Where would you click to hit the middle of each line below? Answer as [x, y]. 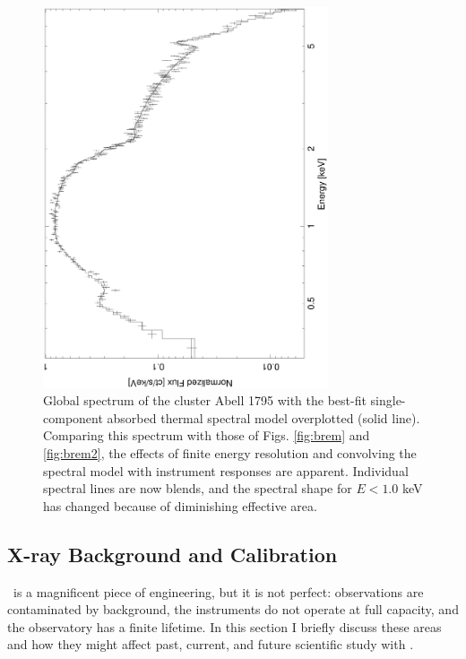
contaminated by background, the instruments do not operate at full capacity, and [233, 609]
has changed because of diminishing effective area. [180, 505]
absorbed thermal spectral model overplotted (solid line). [263, 417]
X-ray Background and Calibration [173, 554]
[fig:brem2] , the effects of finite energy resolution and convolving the [230, 453]
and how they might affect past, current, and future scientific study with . [211, 644]
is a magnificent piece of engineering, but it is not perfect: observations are [218, 591]
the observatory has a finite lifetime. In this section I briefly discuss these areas [224, 626]
